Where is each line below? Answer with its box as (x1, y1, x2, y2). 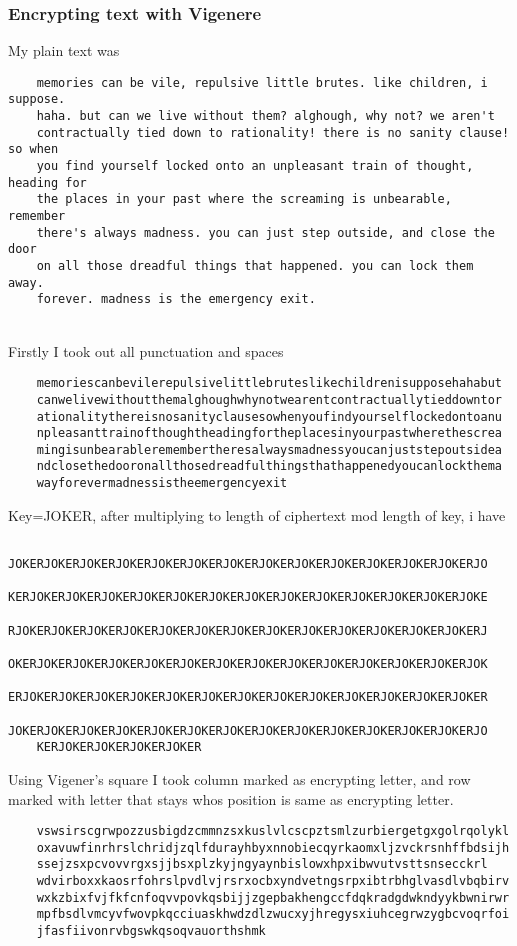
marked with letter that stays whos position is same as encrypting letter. (8, 788, 454, 809)
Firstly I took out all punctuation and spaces (8, 340, 284, 361)
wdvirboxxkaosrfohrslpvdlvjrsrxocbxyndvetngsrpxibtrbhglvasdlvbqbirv (36, 874, 510, 889)
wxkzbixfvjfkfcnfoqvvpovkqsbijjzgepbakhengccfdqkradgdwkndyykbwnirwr (36, 890, 510, 905)
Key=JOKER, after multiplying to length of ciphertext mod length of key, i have (8, 504, 506, 525)
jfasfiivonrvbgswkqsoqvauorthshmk (36, 924, 266, 939)
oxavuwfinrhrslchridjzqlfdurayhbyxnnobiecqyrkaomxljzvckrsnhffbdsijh (36, 840, 510, 855)
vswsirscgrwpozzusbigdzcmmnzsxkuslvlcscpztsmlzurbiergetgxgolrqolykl (36, 824, 510, 839)
